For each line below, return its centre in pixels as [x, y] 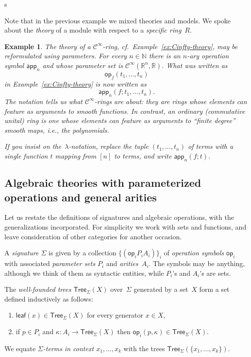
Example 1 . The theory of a [48, 46]
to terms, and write [143, 155]
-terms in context [68, 348]
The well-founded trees [38, 289]
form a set [214, 289]
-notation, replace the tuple [109, 146]
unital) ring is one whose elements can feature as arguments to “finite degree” [120, 120]
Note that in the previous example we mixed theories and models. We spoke [117, 20]
